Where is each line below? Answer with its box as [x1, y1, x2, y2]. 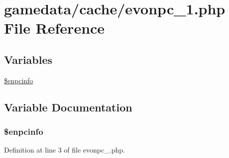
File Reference [4, 18, 105, 38]
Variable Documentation [4, 99, 132, 114]
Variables [4, 52, 53, 67]
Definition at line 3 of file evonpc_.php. [4, 145, 125, 155]
